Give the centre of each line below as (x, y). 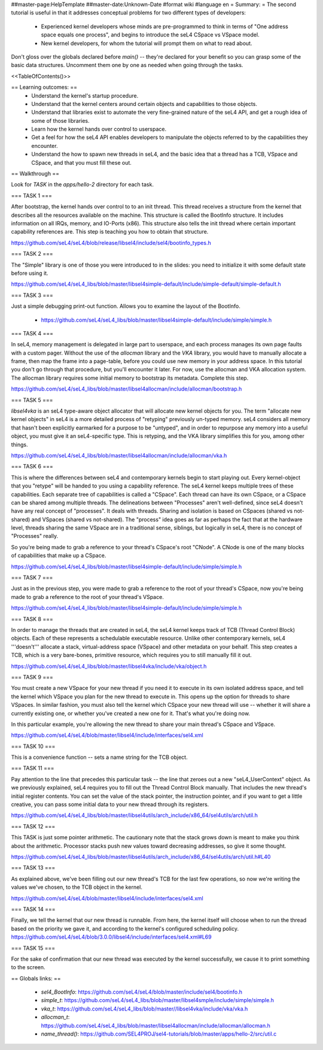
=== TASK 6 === (32, 467)
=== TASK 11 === (33, 768)
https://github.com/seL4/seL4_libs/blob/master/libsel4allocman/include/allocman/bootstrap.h (127, 389)
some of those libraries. (60, 120)
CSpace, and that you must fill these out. (81, 162)
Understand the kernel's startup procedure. (85, 95)
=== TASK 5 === (32, 400)
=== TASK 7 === (32, 577)
